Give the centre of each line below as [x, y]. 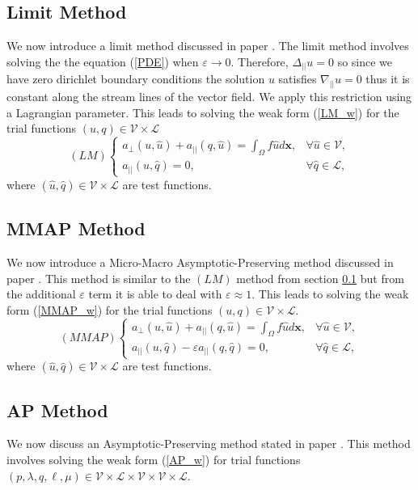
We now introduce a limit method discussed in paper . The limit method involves [208, 46]
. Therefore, [260, 61]
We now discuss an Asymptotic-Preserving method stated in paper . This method [209, 444]
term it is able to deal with [155, 294]
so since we [365, 61]
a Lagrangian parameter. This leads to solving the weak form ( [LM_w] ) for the [203, 112]
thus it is [388, 79]
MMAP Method [76, 228]
